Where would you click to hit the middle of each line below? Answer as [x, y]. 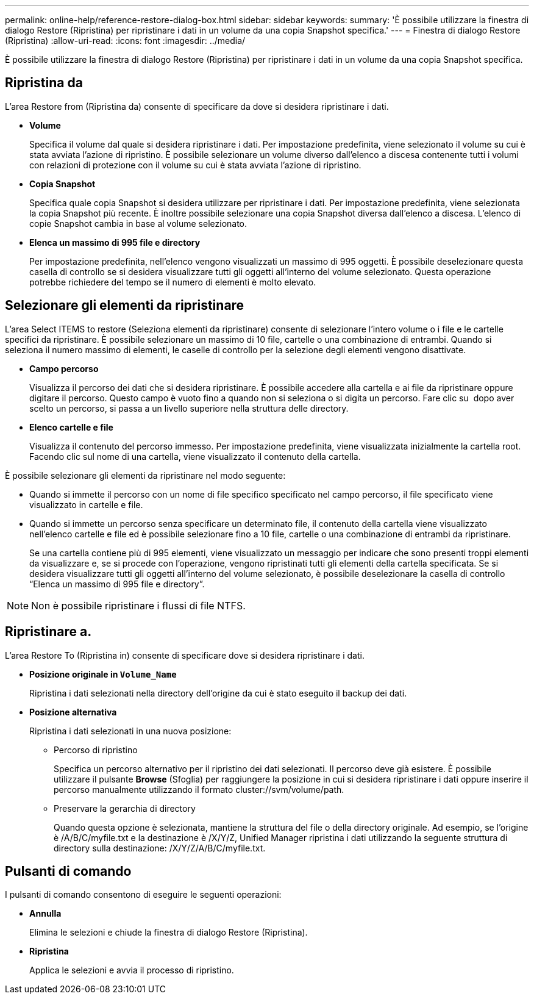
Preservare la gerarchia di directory [125, 808]
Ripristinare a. [48, 632]
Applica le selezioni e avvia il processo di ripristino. [132, 970]
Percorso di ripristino [96, 750]
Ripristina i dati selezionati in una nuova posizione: [130, 731]
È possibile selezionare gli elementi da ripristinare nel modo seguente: [145, 475]
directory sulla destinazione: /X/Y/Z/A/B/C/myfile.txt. [160, 848]
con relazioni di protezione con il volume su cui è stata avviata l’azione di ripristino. [195, 165]
